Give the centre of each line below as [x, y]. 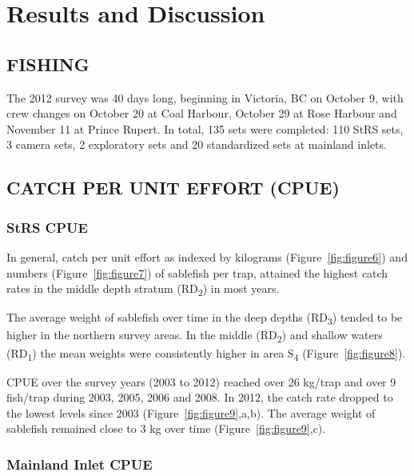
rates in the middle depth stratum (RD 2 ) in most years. [143, 289]
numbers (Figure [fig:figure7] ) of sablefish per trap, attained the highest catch [197, 272]
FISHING [48, 64]
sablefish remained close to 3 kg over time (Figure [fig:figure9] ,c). [166, 428]
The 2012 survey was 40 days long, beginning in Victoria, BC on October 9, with [205, 97]
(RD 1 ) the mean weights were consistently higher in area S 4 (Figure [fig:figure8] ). [206, 354]
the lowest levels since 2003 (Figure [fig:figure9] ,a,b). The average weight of [191, 412]
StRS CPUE [47, 227]
